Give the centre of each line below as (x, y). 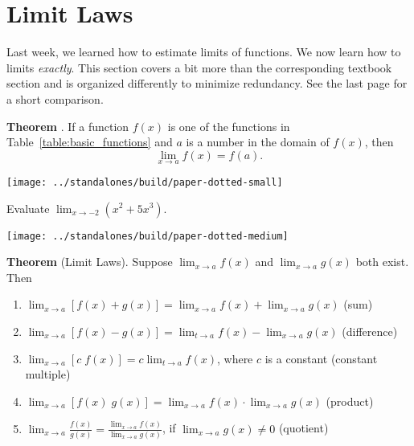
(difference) (370, 331)
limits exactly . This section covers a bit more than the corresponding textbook (199, 67)
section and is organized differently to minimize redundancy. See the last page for (207, 83)
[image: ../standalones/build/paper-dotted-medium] (148, 236)
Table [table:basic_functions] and (90, 142)
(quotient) (303, 428)
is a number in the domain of (258, 142)
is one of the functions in (229, 126)
